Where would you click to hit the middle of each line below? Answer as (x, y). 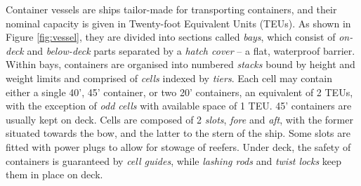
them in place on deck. (54, 174)
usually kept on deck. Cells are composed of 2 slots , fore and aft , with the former (179, 119)
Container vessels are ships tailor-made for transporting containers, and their (171, 9)
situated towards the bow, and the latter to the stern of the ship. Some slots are (178, 133)
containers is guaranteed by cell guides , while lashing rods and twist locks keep (174, 160)
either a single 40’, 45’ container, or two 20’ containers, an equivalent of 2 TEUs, (179, 92)
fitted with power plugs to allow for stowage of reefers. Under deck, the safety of (178, 146)
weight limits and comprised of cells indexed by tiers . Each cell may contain (169, 78)
